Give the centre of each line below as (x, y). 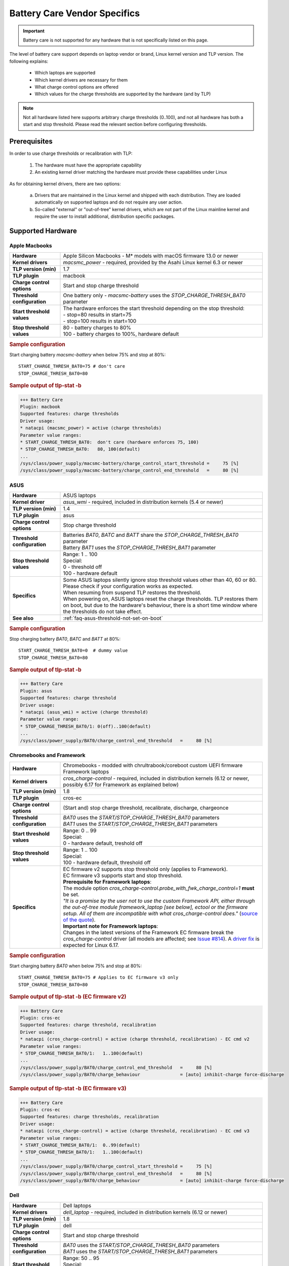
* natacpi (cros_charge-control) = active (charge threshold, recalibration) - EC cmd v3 (135, 1131)
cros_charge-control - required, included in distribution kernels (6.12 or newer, (156, 778)
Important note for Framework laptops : (111, 926)
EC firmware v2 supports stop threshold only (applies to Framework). (145, 869)
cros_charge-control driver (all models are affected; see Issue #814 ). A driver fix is (161, 939)
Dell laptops (77, 1205)
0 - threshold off (82, 567)
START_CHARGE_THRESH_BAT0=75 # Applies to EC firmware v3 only (98, 978)
